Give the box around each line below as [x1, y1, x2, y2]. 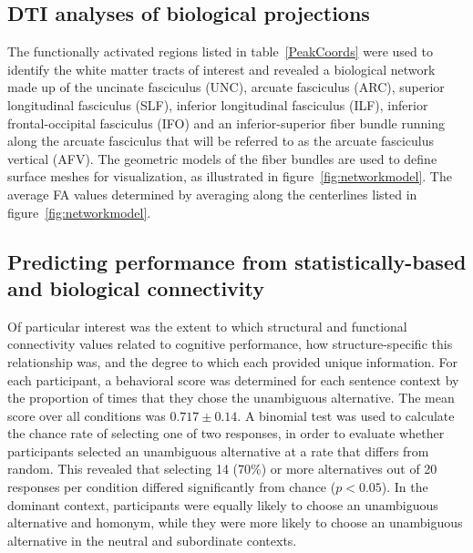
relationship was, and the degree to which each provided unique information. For [7, 352, 458, 371]
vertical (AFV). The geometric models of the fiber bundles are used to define [7, 148, 437, 168]
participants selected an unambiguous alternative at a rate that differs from [7, 441, 429, 460]
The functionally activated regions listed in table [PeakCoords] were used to [7, 42, 433, 61]
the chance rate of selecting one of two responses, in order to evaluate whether [7, 424, 445, 443]
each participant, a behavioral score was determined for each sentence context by [7, 370, 459, 389]
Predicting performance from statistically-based [7, 247, 467, 275]
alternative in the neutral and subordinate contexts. [7, 530, 297, 549]
